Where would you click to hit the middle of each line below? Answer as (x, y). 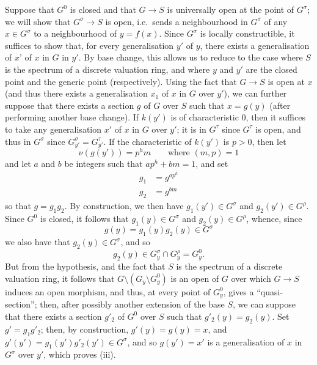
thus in (18, 141)
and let (18, 164)
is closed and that (103, 9)
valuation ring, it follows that (60, 278)
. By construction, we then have (124, 206)
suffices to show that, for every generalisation (89, 45)
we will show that (38, 21)
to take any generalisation (53, 129)
